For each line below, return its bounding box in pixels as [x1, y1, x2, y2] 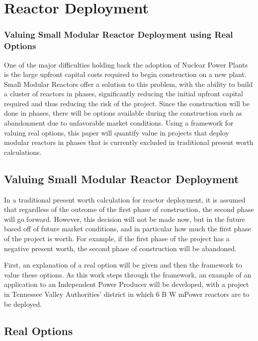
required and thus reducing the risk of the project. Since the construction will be [4, 98, 250, 108]
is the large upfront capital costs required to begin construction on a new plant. [4, 69, 247, 79]
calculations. [4, 146, 42, 157]
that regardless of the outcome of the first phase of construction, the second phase [4, 204, 254, 214]
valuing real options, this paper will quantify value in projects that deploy [4, 127, 229, 137]
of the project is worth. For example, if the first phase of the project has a [4, 233, 230, 244]
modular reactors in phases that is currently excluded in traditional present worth [4, 137, 254, 147]
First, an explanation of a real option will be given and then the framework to [4, 260, 242, 270]
